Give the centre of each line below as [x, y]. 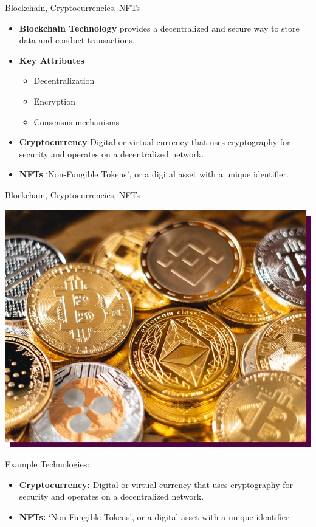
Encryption [54, 101]
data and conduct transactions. [77, 40]
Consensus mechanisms [77, 121]
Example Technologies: [47, 464]
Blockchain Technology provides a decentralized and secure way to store [159, 28]
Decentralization [64, 81]
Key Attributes [52, 60]
